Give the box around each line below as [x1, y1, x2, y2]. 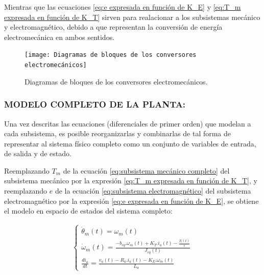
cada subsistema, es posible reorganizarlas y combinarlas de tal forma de [4, 128, 231, 139]
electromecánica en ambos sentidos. [4, 31, 115, 42]
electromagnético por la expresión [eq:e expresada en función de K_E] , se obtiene [4, 195, 259, 206]
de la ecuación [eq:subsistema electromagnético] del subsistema [55, 185, 251, 196]
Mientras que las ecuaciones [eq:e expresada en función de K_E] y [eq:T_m [4, 2, 241, 12]
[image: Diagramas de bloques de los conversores [25, 51, 197, 59]
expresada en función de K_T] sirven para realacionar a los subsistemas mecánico [4, 11, 260, 22]
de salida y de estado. [4, 148, 71, 159]
